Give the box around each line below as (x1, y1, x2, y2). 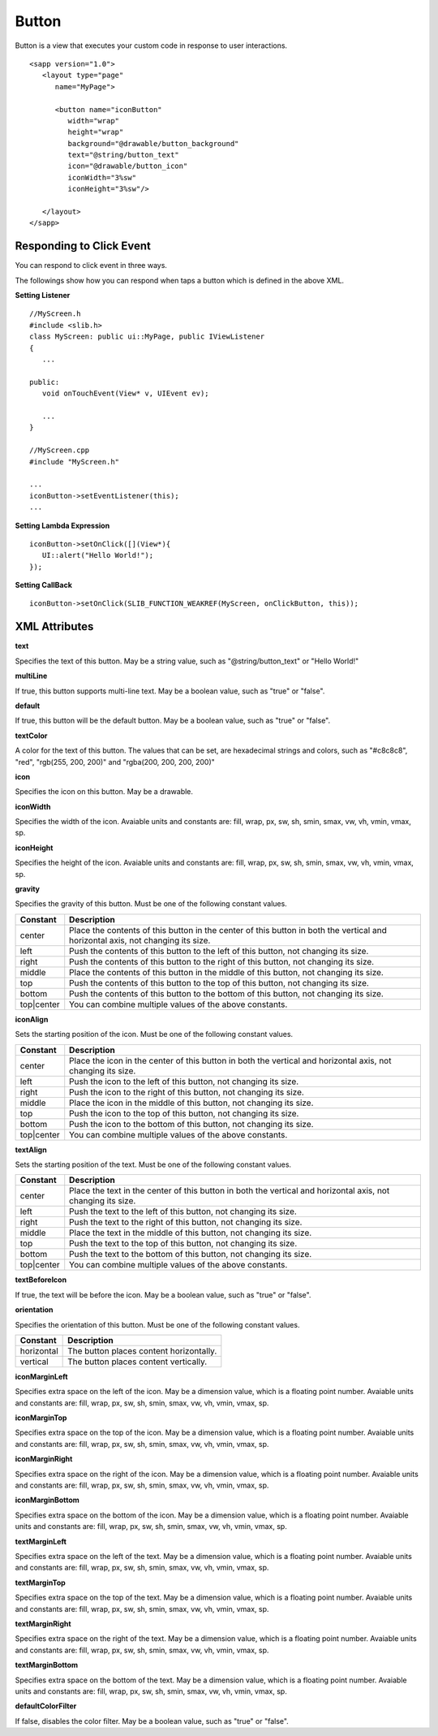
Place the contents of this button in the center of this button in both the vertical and (69, 924, 387, 935)
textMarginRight (15, 1618, 72, 1628)
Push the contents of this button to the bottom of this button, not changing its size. (69, 987, 384, 999)
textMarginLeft (15, 1536, 67, 1546)
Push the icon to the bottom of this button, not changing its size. (69, 1118, 314, 1129)
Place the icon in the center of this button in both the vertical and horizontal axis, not (69, 1055, 392, 1066)
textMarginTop (15, 1578, 67, 1587)
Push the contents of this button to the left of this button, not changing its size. (69, 945, 369, 957)
